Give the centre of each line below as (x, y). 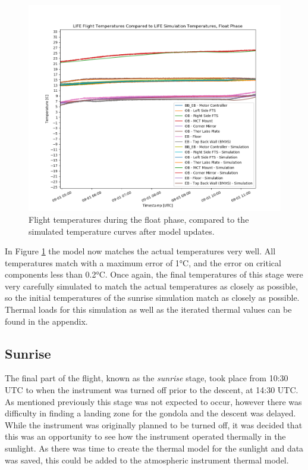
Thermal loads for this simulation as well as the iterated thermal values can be (148, 309)
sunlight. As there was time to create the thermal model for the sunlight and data (154, 448)
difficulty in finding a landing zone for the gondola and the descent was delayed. (150, 413)
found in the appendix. (46, 321)
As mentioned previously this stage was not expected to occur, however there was (153, 401)
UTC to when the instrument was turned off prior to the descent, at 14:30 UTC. (152, 390)
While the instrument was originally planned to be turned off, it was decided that (154, 424)
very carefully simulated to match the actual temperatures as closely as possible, (151, 286)
